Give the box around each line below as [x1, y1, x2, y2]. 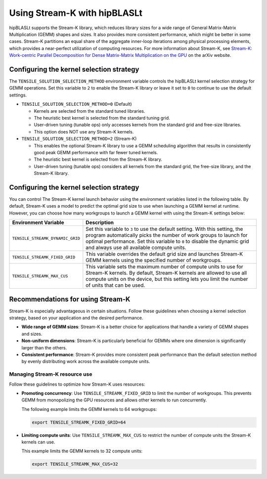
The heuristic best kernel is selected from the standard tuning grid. [34, 115, 170, 121]
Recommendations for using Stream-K [9, 295, 131, 304]
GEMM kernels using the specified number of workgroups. [86, 257, 222, 264]
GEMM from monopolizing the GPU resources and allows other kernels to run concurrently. [21, 397, 207, 403]
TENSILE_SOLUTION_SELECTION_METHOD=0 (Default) [21, 101, 132, 107]
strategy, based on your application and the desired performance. [9, 315, 143, 321]
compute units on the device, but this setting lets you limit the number [86, 276, 248, 283]
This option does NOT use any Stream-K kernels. [34, 129, 134, 134]
